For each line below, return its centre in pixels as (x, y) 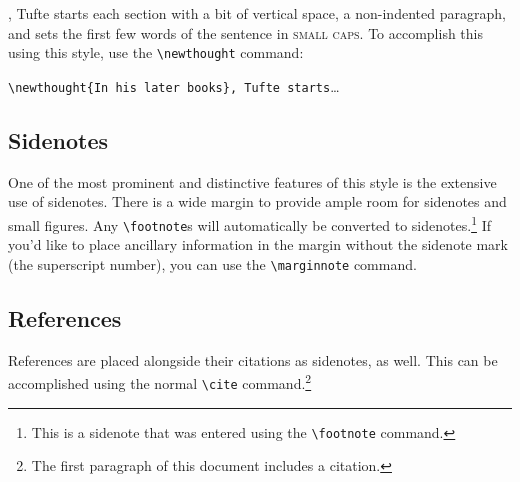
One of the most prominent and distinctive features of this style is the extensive (252, 181)
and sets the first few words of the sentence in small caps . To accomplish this (246, 32)
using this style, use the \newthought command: (156, 52)
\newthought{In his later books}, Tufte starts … (174, 85)
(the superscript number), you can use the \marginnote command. (212, 263)
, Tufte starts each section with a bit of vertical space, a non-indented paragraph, (257, 13)
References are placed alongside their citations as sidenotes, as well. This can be (253, 359)
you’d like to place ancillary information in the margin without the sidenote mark (258, 244)
